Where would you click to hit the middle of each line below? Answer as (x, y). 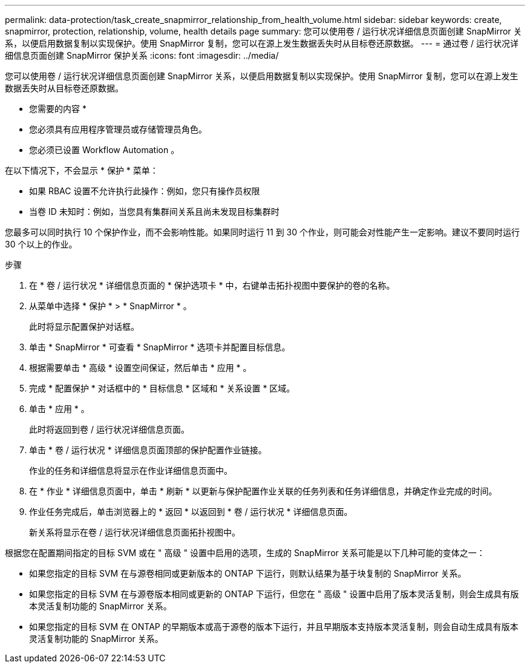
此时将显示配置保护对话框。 (84, 326)
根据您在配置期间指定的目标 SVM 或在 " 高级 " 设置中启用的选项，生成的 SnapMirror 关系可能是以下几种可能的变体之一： (245, 553)
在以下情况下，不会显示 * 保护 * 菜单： (82, 170)
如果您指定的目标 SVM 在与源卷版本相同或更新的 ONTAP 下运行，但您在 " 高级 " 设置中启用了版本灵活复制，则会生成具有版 (274, 594)
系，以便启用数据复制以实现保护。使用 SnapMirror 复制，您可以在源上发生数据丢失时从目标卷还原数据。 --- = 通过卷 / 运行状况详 (262, 43)
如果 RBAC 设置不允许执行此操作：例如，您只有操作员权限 (145, 191)
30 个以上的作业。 (41, 244)
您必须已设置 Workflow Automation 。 (104, 150)
